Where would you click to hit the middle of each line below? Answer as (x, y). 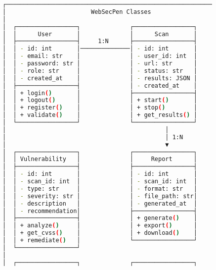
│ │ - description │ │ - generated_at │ (100, 203)
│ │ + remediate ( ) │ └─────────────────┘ (100, 240)
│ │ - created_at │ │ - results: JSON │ (100, 78)
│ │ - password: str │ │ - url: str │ (100, 63)
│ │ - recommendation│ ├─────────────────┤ (100, 211)
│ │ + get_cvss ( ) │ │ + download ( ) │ (100, 233)
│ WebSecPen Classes (77, 12)
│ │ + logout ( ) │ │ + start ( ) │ (100, 100)
